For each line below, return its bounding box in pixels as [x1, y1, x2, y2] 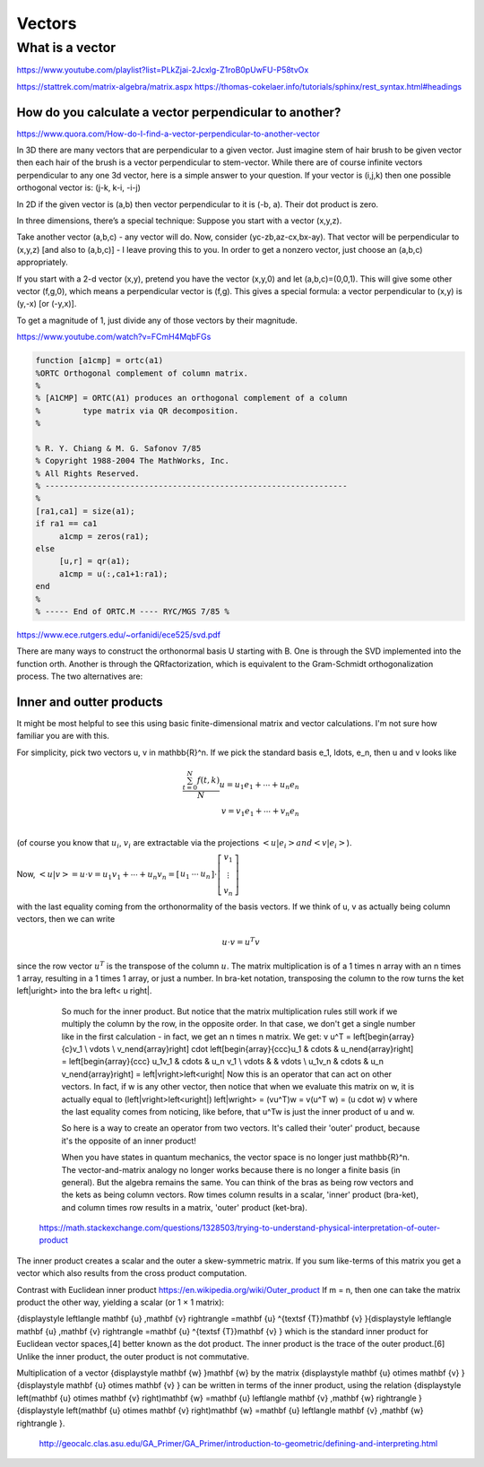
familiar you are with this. [16, 731, 109, 742]
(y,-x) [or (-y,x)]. [16, 299, 77, 309]
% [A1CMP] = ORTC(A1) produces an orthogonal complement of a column [35, 393, 348, 404]
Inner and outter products [16, 694, 163, 709]
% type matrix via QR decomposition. [35, 405, 239, 416]
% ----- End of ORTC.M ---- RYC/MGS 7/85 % [35, 606, 230, 616]
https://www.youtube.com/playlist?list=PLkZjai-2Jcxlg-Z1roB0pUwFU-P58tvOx [16, 65, 309, 75]
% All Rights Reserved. [35, 468, 141, 479]
